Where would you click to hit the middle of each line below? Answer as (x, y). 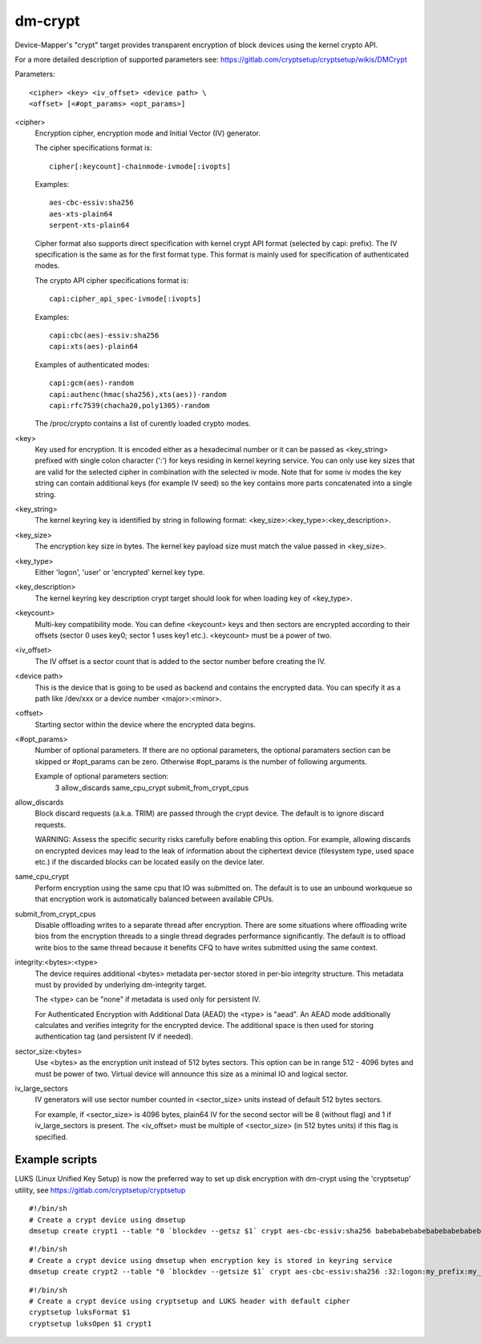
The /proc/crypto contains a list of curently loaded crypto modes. (143, 423)
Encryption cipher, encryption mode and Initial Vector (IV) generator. (148, 133)
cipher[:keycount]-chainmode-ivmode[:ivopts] (140, 166)
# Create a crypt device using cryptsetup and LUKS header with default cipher (190, 1301)
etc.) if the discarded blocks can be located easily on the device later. (150, 861)
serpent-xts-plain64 (89, 225)
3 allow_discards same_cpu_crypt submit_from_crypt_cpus (152, 787)
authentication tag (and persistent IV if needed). (114, 1036)
